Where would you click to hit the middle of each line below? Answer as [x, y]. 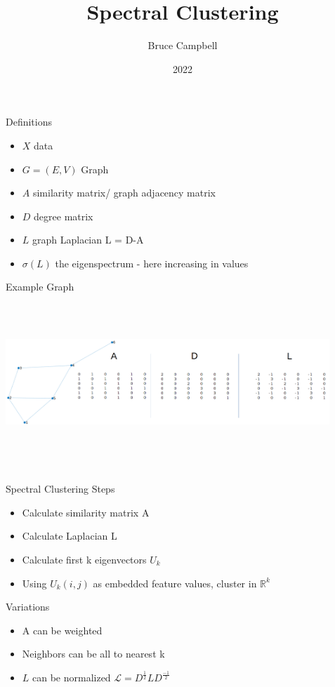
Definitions [29, 122]
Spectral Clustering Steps [60, 489]
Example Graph [40, 287]
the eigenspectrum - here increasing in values [152, 263]
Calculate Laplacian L [70, 536]
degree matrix [64, 216]
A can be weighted [62, 630]
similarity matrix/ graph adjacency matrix [124, 193]
